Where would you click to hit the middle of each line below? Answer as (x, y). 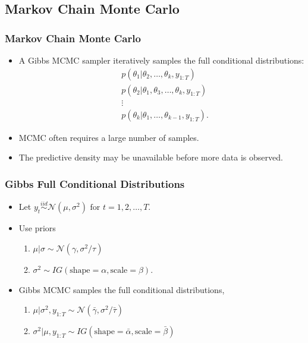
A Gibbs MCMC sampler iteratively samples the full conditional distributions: (161, 60)
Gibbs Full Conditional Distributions (95, 183)
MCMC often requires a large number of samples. (109, 137)
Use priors (37, 228)
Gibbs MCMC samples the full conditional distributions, (122, 289)
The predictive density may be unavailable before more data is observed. (151, 157)
